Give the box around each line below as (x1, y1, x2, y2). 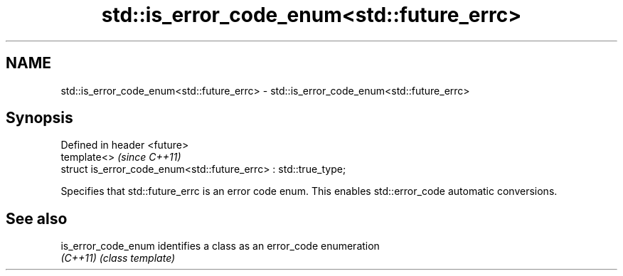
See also (6, 209, 68, 228)
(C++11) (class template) (60, 252, 176, 265)
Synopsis (6, 109, 73, 127)
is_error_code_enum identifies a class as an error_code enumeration (60, 240, 380, 253)
